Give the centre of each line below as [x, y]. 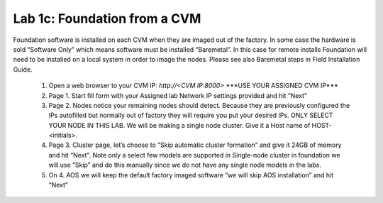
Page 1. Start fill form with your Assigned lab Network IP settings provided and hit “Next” [178, 95]
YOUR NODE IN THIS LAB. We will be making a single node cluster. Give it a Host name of [179, 125]
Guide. [23, 69]
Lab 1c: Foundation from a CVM [107, 18]
